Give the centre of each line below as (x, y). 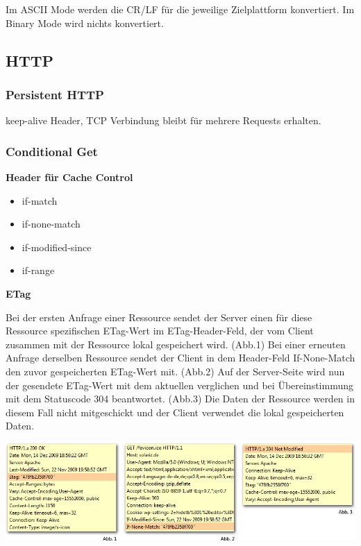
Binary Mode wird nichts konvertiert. (85, 23)
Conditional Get (52, 151)
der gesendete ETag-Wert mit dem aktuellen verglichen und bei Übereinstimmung (180, 385)
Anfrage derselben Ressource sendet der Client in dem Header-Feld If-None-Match (180, 358)
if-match (40, 200)
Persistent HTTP (55, 94)
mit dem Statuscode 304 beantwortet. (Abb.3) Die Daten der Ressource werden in (180, 399)
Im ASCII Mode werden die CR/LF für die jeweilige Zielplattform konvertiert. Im (180, 9)
